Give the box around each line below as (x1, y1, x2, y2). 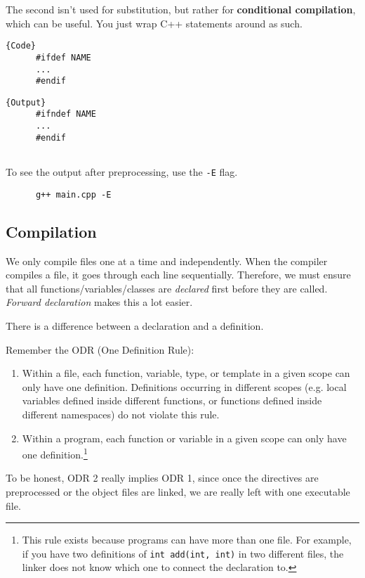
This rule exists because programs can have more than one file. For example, (22, 532, 352, 547)
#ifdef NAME (35, 52, 91, 63)
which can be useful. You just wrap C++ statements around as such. (6, 15, 303, 30)
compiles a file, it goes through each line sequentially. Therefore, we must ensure (6, 267, 351, 282)
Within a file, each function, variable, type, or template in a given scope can (22, 366, 350, 380)
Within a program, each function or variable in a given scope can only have (22, 430, 347, 445)
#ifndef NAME (35, 109, 96, 120)
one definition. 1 (22, 445, 88, 461)
